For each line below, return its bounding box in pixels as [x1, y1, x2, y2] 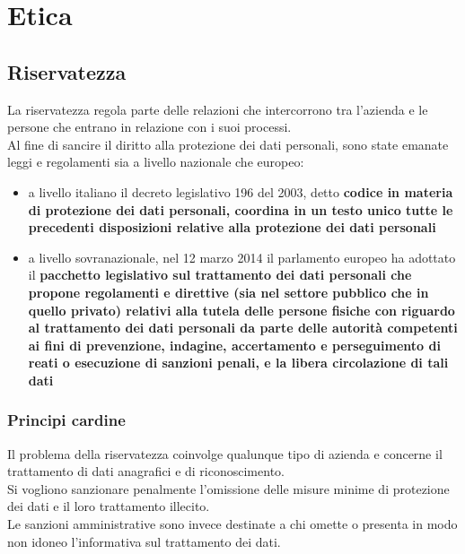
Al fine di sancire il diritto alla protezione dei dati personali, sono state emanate [7, 134, 449, 153]
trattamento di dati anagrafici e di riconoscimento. [7, 462, 285, 480]
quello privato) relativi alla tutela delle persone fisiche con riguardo [28, 300, 455, 319]
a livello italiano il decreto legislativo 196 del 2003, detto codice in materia [28, 182, 453, 201]
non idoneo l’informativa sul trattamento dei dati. [7, 532, 281, 550]
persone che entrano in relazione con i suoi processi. [7, 117, 292, 136]
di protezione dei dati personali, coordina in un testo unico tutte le [28, 200, 453, 219]
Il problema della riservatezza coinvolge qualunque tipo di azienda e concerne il [7, 444, 443, 463]
